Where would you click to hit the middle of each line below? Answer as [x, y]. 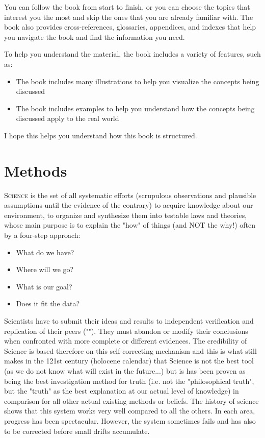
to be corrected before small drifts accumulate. [77, 431]
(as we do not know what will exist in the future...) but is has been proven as [125, 370]
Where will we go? [45, 269]
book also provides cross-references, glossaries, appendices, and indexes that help [130, 27]
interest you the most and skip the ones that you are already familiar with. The [129, 17]
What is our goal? [44, 286]
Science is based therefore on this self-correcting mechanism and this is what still [130, 350]
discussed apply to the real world [68, 118]
